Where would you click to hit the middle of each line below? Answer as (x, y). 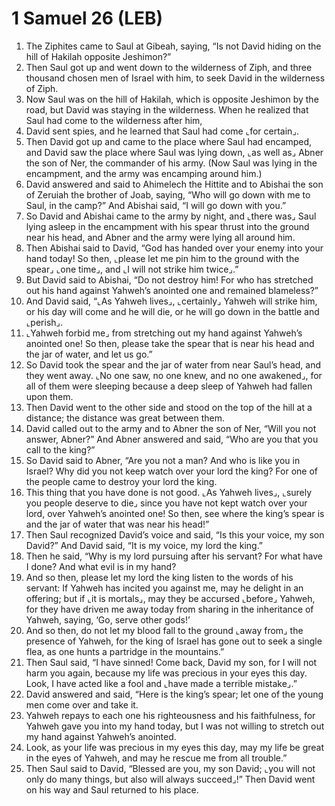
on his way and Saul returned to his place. (112, 789)
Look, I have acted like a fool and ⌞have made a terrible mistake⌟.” (161, 683)
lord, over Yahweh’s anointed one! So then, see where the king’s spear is (175, 513)
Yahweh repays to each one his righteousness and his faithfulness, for (170, 715)
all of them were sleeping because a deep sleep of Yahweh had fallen (169, 386)
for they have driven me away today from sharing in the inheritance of (169, 609)
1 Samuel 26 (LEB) (87, 18)
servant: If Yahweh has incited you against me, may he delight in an (164, 588)
